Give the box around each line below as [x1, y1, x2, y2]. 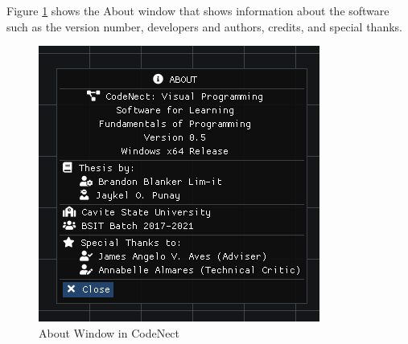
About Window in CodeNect [39, 324, 180, 341]
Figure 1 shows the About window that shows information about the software [6, 2, 389, 18]
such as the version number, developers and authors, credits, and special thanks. [6, 18, 402, 35]
